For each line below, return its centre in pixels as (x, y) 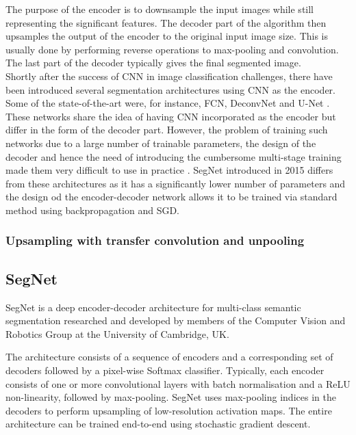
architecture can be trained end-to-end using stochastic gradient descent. (158, 424)
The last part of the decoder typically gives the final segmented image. (153, 63)
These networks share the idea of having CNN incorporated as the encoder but (171, 116)
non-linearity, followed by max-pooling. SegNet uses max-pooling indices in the (171, 397)
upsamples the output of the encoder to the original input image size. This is (167, 36)
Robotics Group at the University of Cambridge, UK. (117, 333)
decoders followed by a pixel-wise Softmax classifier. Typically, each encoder (165, 370)
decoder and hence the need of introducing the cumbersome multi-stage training (174, 156)
